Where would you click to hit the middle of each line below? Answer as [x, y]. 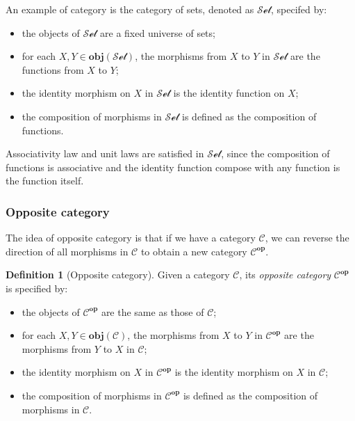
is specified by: [37, 288]
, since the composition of [275, 153]
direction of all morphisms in [67, 251]
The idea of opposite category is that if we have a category [131, 238]
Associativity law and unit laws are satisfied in [105, 153]
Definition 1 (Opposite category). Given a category [118, 275]
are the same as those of [152, 311]
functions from [53, 69]
